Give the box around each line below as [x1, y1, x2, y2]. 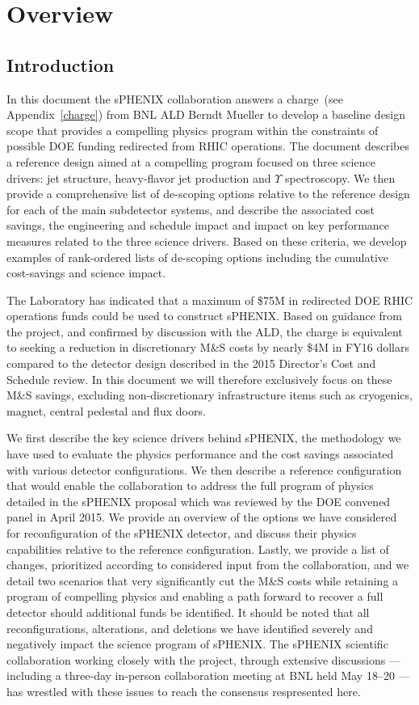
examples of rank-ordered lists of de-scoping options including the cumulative [6, 248, 389, 265]
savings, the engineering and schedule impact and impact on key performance [6, 217, 390, 234]
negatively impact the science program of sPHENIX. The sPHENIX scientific [6, 635, 388, 652]
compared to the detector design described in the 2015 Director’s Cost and [6, 355, 376, 372]
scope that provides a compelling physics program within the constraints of [6, 121, 379, 138]
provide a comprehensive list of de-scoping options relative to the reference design [6, 185, 410, 202]
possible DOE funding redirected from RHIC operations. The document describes [6, 137, 409, 154]
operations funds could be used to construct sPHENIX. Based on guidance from [6, 307, 403, 324]
